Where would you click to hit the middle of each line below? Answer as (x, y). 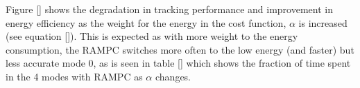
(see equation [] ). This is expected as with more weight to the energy (152, 36)
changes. (173, 76)
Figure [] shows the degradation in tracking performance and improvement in (169, 9)
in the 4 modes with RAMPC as (74, 76)
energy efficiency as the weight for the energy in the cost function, (146, 22)
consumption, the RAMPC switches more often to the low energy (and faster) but (180, 49)
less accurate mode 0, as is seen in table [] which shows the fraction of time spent (178, 63)
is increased (323, 22)
